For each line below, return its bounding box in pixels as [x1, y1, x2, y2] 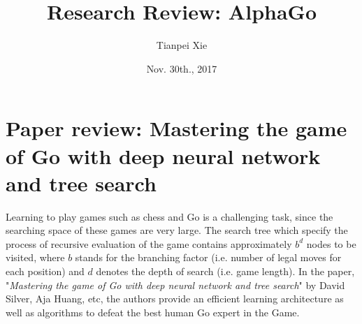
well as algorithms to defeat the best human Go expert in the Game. [6, 304, 300, 319]
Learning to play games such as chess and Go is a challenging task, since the [6, 209, 333, 223]
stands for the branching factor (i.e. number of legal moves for [75, 250, 342, 265]
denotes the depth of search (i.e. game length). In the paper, [96, 264, 355, 278]
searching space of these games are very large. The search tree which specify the [6, 223, 348, 237]
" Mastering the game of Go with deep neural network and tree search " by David [6, 277, 345, 292]
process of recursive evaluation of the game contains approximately [6, 236, 292, 251]
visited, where [6, 250, 65, 265]
